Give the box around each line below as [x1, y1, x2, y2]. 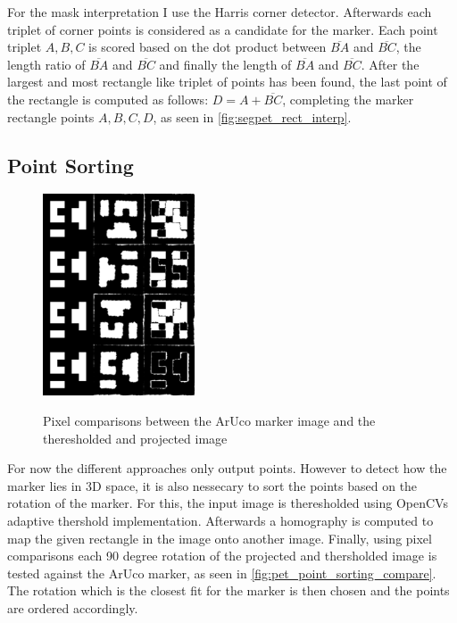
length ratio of [7, 54, 86, 73]
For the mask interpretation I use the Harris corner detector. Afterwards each [7, 3, 432, 21]
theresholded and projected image [43, 428, 228, 447]
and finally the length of [159, 54, 292, 73]
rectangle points [7, 107, 95, 126]
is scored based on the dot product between [88, 37, 327, 56]
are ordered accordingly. [7, 599, 138, 618]
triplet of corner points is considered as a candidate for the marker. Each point [7, 20, 438, 38]
